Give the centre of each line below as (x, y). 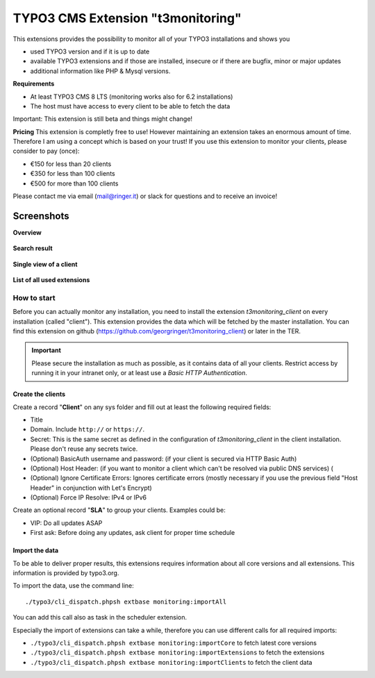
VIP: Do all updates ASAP (66, 523)
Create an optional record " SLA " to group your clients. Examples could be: (119, 510)
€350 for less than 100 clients (73, 174)
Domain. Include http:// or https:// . (87, 429)
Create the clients (39, 394)
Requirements (34, 84)
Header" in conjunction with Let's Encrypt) (91, 488)
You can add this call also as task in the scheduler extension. (100, 618)
